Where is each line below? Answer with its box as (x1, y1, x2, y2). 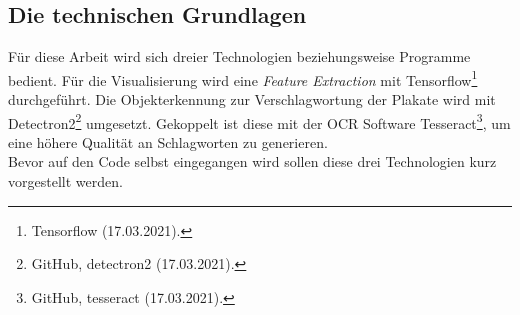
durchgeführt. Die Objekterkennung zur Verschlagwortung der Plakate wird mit (8, 89, 496, 110)
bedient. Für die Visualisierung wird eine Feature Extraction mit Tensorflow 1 (8, 66, 478, 90)
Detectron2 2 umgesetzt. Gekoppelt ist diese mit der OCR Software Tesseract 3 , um (8, 109, 511, 133)
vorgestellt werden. (8, 171, 123, 192)
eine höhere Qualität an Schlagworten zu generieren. (8, 131, 328, 152)
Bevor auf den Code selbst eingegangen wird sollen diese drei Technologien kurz (8, 151, 497, 172)
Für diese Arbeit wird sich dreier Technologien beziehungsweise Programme (8, 46, 471, 67)
